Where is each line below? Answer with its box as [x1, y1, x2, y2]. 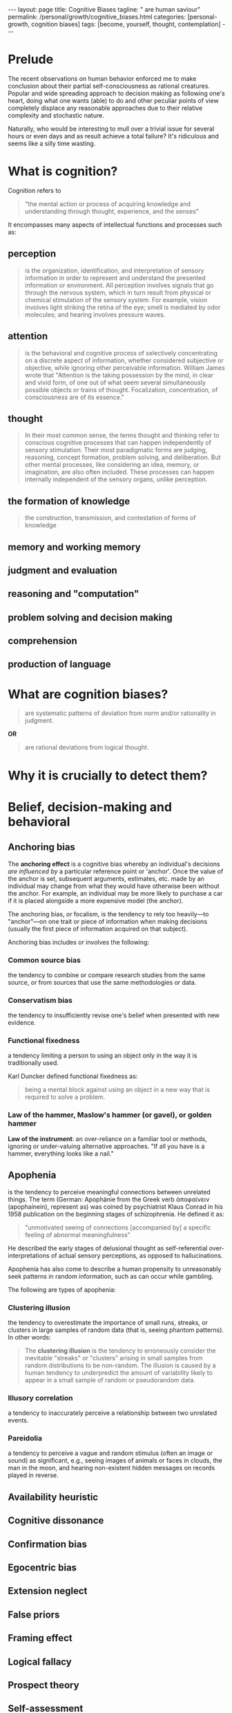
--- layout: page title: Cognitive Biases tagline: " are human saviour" [8, 6, 201, 13]
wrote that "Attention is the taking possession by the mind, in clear [24, 371, 213, 379]
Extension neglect [8, 1585, 88, 1597]
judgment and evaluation [8, 564, 118, 576]
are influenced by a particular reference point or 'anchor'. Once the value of [8, 867, 224, 876]
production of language [8, 658, 111, 670]
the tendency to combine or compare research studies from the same [8, 970, 206, 979]
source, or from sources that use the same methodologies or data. [8, 978, 197, 986]
